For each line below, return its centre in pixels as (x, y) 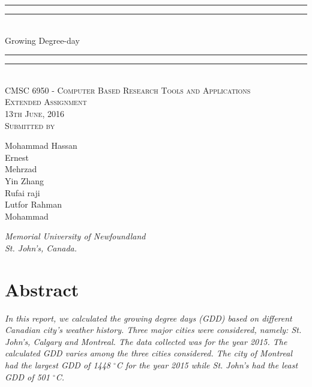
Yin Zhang (24, 180)
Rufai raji (22, 192)
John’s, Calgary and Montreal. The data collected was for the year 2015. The (146, 341)
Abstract (42, 289)
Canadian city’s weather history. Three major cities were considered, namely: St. (153, 330)
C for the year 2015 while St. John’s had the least (207, 365)
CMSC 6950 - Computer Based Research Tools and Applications (128, 90)
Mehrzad (21, 169)
